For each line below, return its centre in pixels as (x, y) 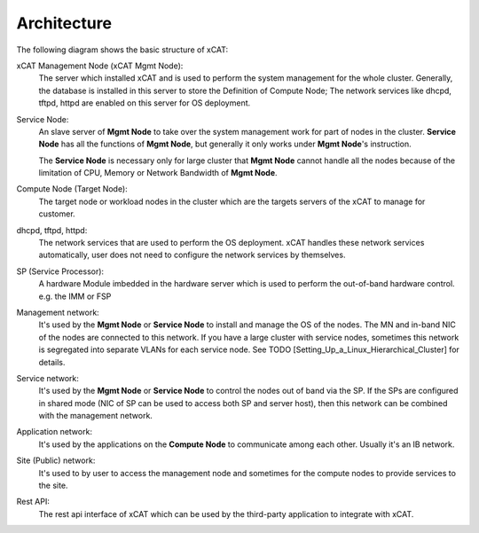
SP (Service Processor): (60, 271)
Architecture (64, 23)
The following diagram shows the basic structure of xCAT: (122, 50)
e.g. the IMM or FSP (75, 296)
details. (52, 362)
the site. (53, 486)
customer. (57, 214)
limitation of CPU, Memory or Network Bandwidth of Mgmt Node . (158, 173)
